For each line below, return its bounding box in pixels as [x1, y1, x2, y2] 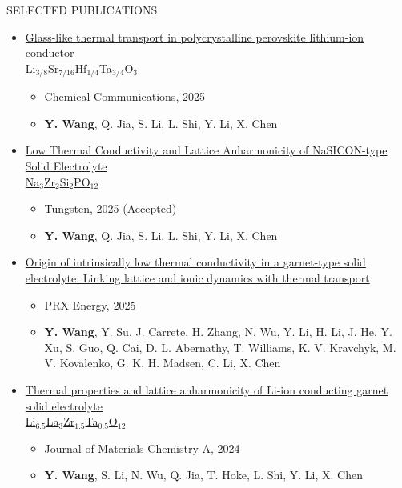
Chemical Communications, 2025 [44, 88, 205, 105]
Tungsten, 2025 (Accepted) [44, 200, 177, 217]
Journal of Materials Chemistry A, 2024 [44, 439, 240, 456]
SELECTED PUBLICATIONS [6, 2, 158, 18]
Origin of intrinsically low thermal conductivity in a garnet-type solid [25, 254, 366, 270]
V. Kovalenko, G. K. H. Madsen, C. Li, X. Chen [44, 354, 281, 371]
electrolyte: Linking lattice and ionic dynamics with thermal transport [25, 269, 370, 286]
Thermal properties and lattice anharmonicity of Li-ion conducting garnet [25, 381, 388, 398]
